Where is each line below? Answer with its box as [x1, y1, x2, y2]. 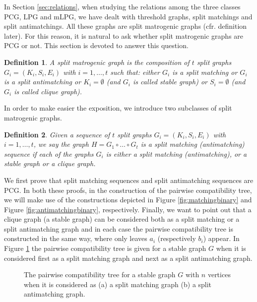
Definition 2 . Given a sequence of [4, 129, 110, 139]
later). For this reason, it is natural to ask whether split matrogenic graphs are [4, 30, 244, 41]
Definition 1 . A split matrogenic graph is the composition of [4, 57, 190, 67]
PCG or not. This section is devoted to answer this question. [4, 40, 189, 51]
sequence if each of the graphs [4, 148, 94, 159]
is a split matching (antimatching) [140, 139, 245, 149]
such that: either [110, 66, 160, 77]
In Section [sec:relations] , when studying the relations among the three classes [4, 1, 241, 11]
